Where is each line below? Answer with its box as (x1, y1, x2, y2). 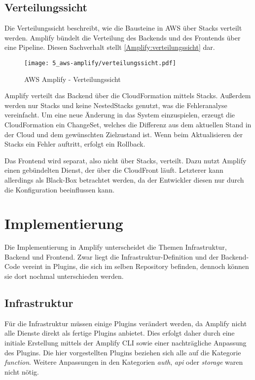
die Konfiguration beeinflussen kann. (4, 184, 115, 194)
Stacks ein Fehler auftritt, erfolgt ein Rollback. (4, 139, 146, 149)
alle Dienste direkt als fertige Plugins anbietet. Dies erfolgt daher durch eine (4, 328, 235, 338)
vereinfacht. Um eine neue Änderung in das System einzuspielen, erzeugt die (4, 110, 235, 120)
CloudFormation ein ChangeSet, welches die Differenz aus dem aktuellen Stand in (4, 119, 252, 130)
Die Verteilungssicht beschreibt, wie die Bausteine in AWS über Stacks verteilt (4, 23, 242, 33)
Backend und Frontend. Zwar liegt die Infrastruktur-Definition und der (4, 251, 219, 262)
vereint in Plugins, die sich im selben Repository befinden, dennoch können (22, 261, 249, 271)
